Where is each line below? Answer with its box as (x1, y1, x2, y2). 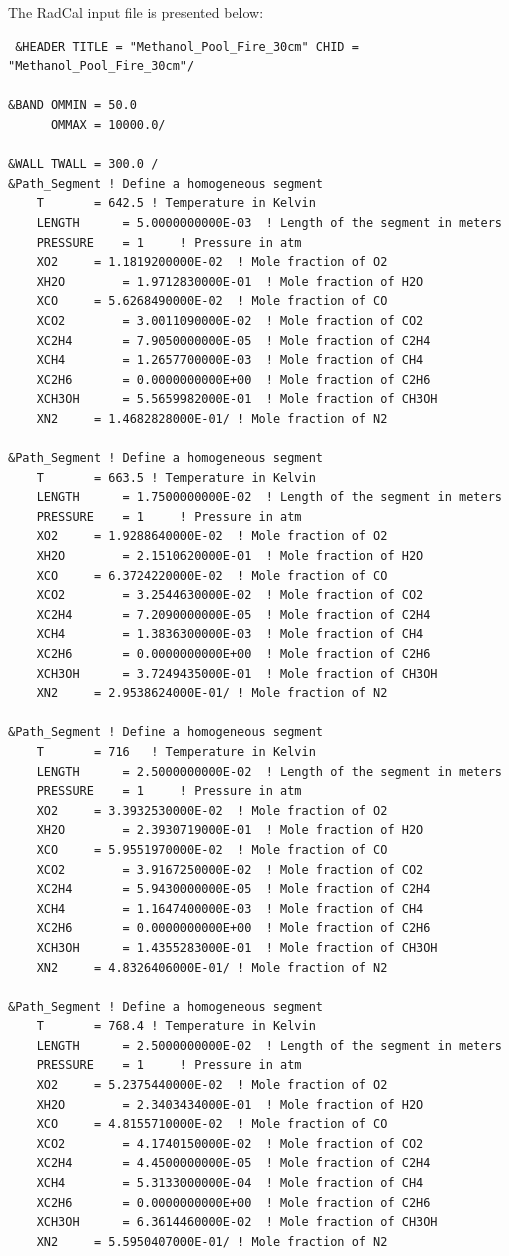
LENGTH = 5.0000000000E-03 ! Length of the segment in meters (36, 215, 502, 230)
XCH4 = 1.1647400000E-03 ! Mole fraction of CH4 (36, 901, 424, 916)
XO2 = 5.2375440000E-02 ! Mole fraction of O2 (36, 1078, 388, 1093)
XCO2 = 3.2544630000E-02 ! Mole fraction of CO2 (36, 588, 424, 603)
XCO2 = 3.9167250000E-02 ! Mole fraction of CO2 (36, 862, 424, 877)
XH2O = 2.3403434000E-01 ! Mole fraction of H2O (36, 1097, 424, 1112)
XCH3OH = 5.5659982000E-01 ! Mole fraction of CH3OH (36, 392, 438, 407)
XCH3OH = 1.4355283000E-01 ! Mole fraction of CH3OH (36, 940, 438, 955)
